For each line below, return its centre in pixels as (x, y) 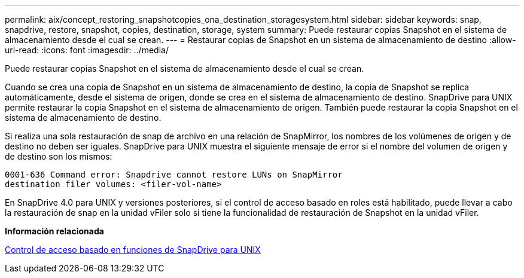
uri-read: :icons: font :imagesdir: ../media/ (87, 50)
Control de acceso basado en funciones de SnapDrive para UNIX (133, 250)
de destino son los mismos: (59, 156)
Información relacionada (54, 231)
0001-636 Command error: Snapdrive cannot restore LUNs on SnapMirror (174, 175)
